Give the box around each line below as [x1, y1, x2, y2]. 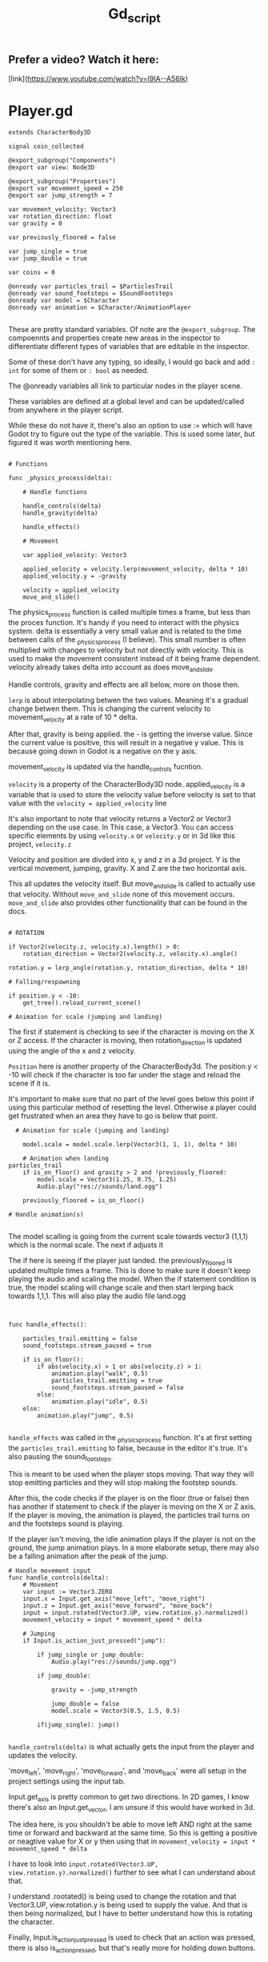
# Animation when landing [22, 1154, 110, 1162]
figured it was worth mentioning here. [8, 438, 132, 447]
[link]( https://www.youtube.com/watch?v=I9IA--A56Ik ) [8, 74, 189, 84]
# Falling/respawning [8, 977, 81, 985]
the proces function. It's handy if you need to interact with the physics [8, 617, 240, 627]
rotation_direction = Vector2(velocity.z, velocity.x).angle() [22, 949, 238, 957]
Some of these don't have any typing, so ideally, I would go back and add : [8, 357, 256, 367]
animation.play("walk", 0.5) [50, 1370, 149, 1378]
